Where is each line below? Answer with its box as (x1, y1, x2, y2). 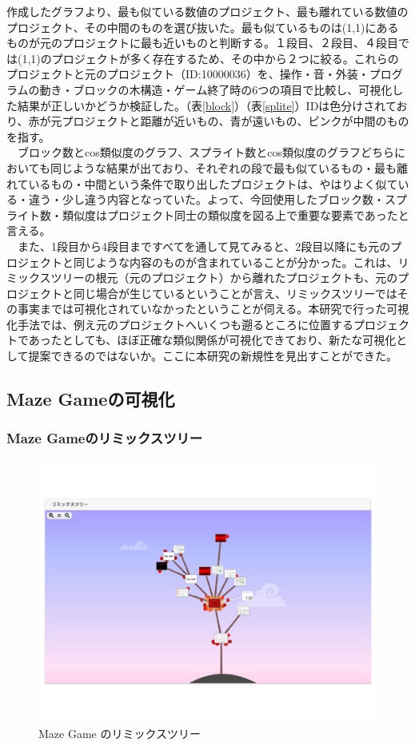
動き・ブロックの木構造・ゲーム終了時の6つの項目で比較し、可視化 (39, 81, 393, 97)
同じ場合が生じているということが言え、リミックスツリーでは (73, 284, 397, 301)
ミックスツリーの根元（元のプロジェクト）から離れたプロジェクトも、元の (6, 269, 398, 286)
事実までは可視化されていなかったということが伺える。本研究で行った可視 (17, 300, 409, 317)
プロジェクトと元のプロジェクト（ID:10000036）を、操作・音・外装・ (6, 65, 369, 82)
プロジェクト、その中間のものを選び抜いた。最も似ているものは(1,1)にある (6, 18, 399, 35)
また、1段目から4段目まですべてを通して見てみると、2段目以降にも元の (17, 237, 391, 254)
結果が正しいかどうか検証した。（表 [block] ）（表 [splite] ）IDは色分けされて (17, 97, 397, 113)
